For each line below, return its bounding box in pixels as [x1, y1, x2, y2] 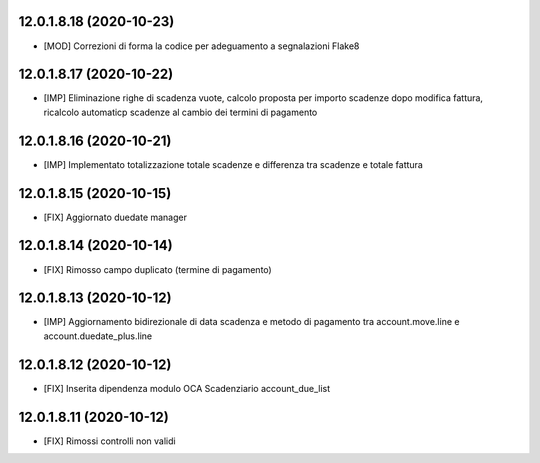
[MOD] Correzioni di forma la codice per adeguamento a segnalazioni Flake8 [43, 40, 360, 52]
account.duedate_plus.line [43, 330, 153, 342]
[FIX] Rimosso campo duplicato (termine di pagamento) [43, 263, 272, 275]
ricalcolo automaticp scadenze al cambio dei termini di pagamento [43, 106, 318, 118]
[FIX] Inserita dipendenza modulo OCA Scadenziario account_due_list [43, 382, 331, 394]
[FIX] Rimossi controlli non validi [43, 435, 176, 447]
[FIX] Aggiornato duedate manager [43, 211, 188, 223]
